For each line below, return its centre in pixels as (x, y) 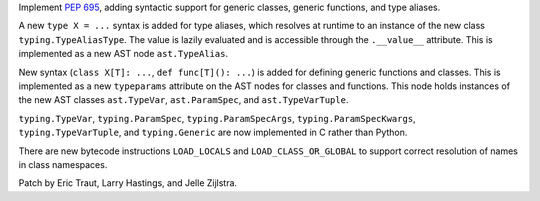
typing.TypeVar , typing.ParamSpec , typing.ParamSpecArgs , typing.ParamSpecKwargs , (217, 118)
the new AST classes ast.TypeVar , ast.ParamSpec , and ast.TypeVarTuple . (183, 100)
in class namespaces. (63, 164)
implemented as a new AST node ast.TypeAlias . (123, 54)
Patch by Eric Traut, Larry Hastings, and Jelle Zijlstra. (128, 183)
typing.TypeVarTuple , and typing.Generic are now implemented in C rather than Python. (213, 132)
